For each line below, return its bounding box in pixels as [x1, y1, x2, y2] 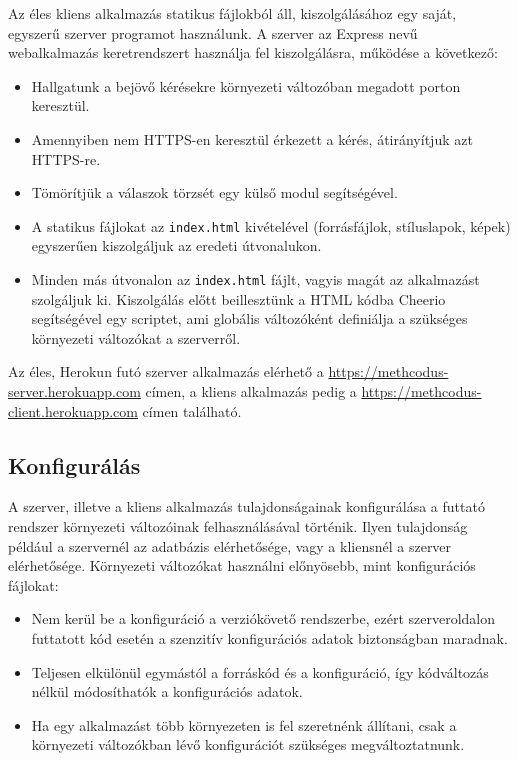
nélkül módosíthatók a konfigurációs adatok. [31, 681, 303, 702]
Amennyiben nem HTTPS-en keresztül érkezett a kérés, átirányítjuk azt [31, 128, 473, 149]
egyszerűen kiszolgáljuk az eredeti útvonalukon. [31, 235, 322, 256]
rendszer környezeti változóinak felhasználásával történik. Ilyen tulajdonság [8, 516, 468, 537]
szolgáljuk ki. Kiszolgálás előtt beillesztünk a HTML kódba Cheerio [31, 288, 446, 309]
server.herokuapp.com [8, 381, 141, 402]
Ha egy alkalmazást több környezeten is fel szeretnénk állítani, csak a [31, 714, 457, 735]
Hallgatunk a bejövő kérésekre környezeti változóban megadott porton [31, 75, 461, 96]
